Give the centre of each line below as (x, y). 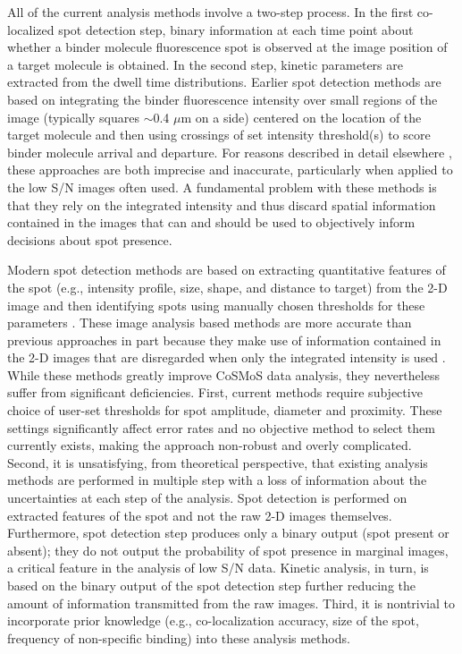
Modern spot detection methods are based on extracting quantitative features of (227, 270)
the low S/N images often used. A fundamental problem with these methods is (222, 187)
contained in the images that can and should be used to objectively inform (211, 222)
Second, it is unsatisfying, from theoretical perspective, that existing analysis (218, 462)
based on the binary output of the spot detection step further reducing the (211, 585)
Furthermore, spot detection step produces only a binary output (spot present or (228, 533)
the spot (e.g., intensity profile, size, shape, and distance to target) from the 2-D (227, 287)
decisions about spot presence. (90, 239)
